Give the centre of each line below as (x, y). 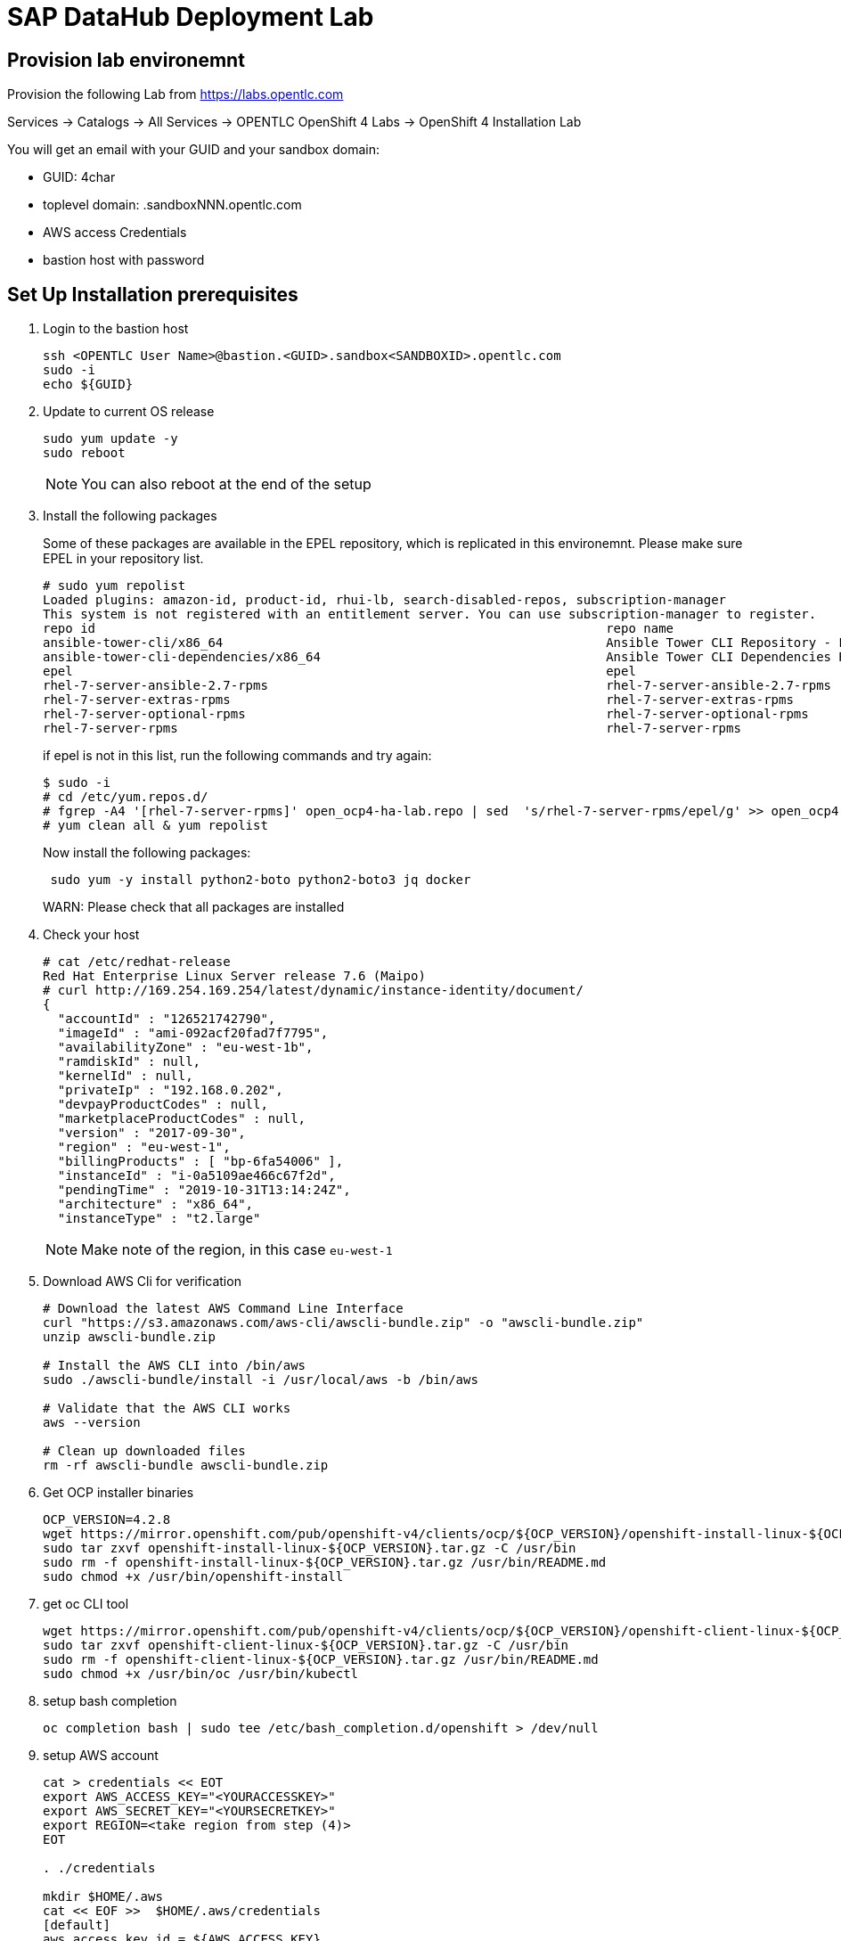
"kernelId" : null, (125, 1076)
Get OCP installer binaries (118, 1493)
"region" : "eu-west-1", (144, 1147)
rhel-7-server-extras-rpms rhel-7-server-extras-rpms (418, 700)
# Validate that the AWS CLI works (167, 1409)
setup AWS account (101, 1756)
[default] (77, 1925)
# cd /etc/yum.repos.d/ (126, 797)
